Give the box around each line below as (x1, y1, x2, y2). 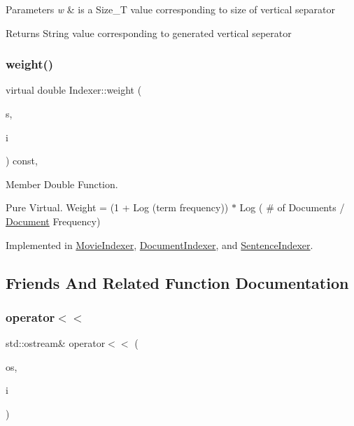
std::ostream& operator (6, 336, 106, 350)
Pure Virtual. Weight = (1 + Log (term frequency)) (6, 200, 229, 215)
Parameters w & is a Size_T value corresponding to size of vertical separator (6, 2, 335, 16)
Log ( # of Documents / (239, 200, 345, 215)
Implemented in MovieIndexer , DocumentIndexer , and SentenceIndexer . (6, 237, 313, 252)
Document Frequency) (6, 213, 101, 228)
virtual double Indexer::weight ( (6, 83, 142, 97)
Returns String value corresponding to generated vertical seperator (6, 25, 292, 40)
